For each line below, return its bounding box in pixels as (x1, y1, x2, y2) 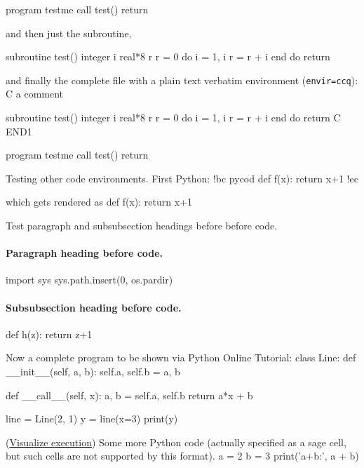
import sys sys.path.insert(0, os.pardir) (6, 272, 173, 287)
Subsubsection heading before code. (6, 300, 182, 314)
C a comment (6, 86, 64, 101)
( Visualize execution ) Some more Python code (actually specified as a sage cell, (6, 434, 346, 449)
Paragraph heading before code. (6, 246, 163, 260)
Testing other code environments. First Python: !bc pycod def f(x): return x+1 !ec (6, 171, 358, 185)
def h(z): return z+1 (6, 326, 93, 341)
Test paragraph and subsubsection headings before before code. (6, 218, 278, 232)
